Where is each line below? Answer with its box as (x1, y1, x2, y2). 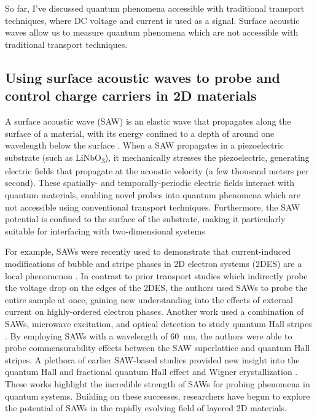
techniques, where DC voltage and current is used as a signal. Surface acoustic (5, 14, 300, 26)
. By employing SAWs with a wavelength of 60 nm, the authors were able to (5, 329, 292, 342)
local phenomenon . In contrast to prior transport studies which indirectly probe (5, 269, 308, 282)
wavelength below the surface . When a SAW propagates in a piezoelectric (5, 139, 284, 152)
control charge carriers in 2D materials (5, 86, 257, 105)
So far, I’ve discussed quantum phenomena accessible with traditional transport (5, 2, 305, 14)
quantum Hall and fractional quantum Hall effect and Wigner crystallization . (5, 365, 298, 378)
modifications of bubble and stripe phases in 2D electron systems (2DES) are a (5, 257, 302, 270)
